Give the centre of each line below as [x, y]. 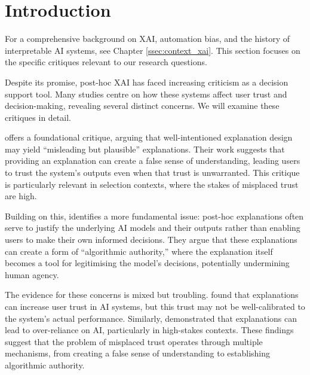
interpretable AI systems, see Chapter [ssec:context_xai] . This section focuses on [153, 50]
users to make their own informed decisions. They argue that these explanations [151, 240]
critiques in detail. [38, 117]
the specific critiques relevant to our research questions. [106, 62]
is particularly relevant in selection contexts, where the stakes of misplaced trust [152, 184]
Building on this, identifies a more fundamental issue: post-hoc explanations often [154, 216]
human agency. [32, 274]
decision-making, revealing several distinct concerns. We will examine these [142, 106]
